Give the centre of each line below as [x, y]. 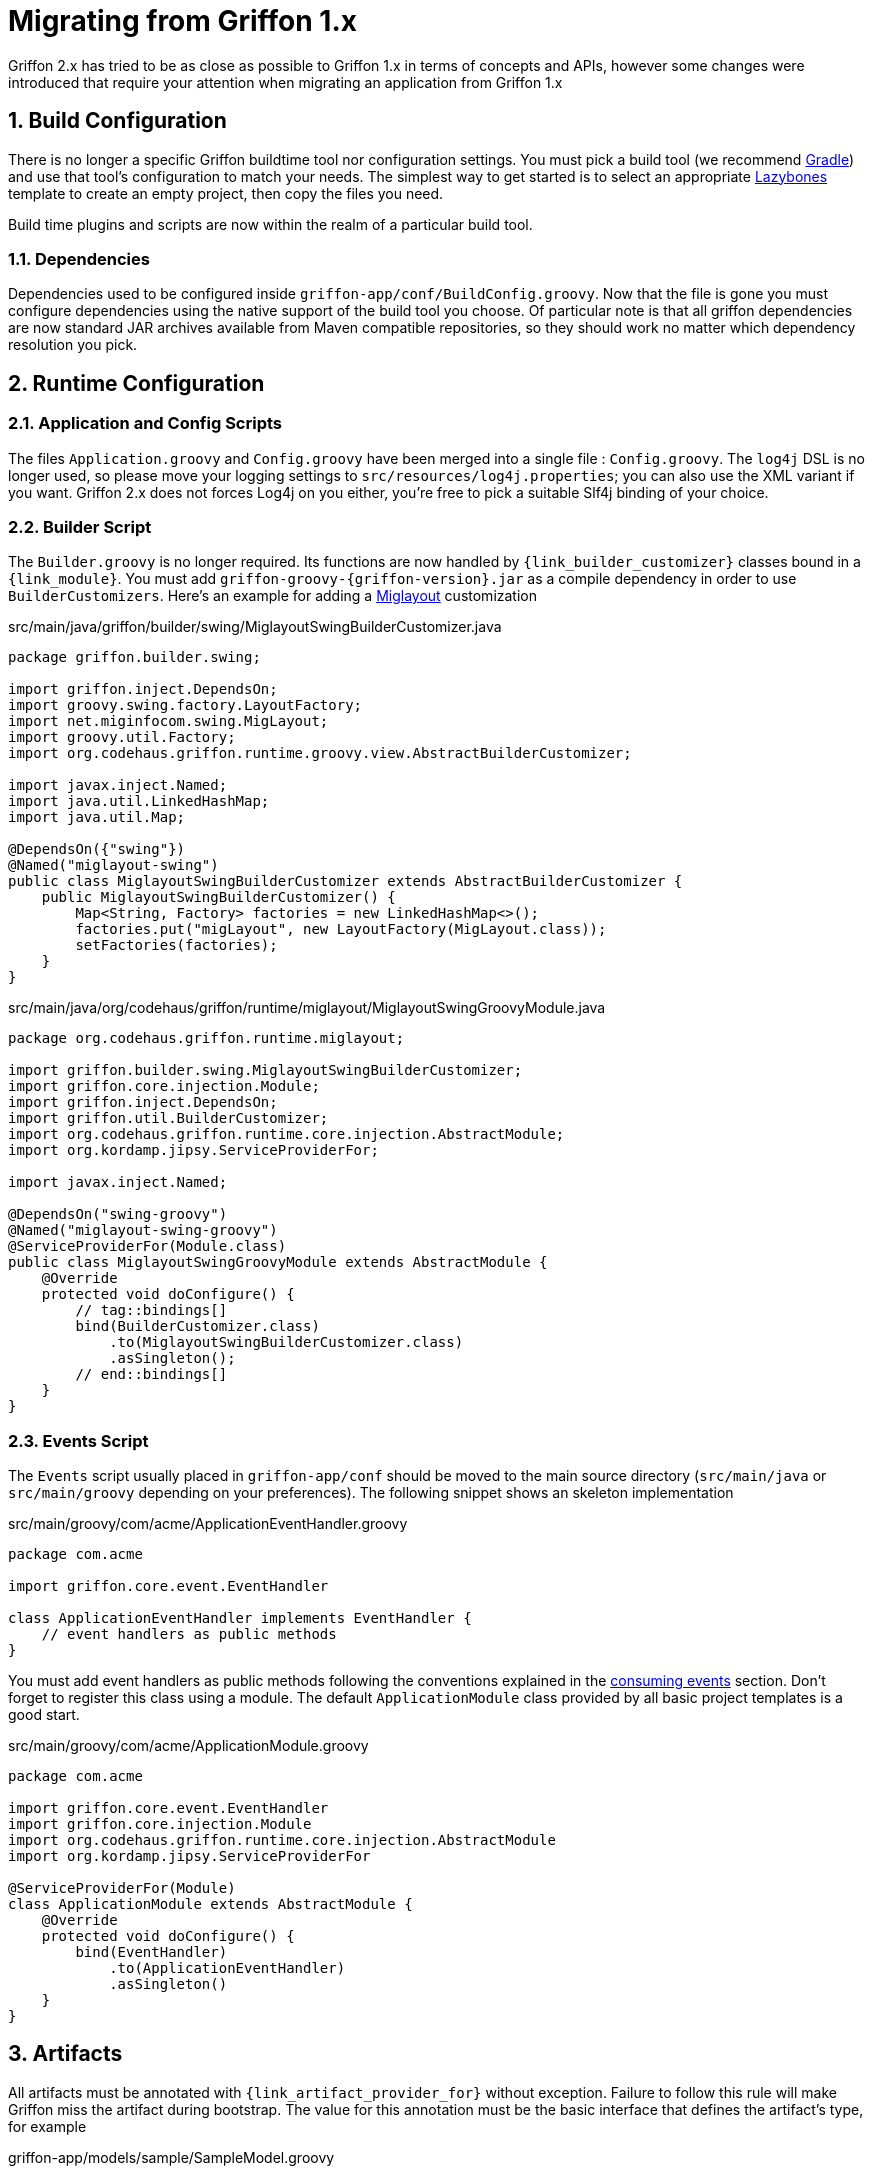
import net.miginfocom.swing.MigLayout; [168, 721]
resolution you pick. [73, 345]
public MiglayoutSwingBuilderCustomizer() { [218, 897]
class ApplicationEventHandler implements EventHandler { [240, 1618]
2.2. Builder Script [80, 526]
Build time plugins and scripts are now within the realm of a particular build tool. [270, 224]
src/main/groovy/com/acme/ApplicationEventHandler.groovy [208, 1524]
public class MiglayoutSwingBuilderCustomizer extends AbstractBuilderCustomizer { [345, 881]
